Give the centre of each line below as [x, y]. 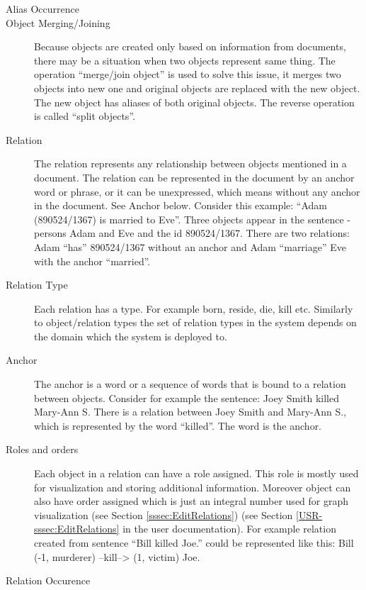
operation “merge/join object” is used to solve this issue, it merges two [188, 74]
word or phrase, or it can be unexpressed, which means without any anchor [197, 191]
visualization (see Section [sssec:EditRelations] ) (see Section [164, 514]
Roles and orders [42, 449]
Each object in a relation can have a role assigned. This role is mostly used [196, 473]
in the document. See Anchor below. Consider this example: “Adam [181, 205]
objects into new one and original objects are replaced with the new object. [197, 88]
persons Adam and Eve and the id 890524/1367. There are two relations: [192, 233]
